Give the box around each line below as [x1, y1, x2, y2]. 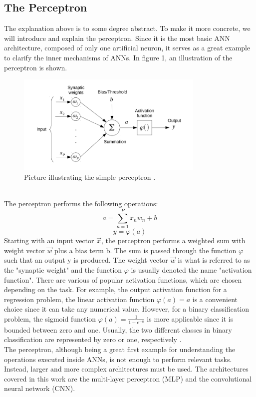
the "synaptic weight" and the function [4, 264, 122, 275]
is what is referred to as [178, 255, 250, 265]
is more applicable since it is [147, 313, 234, 324]
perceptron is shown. [4, 62, 67, 72]
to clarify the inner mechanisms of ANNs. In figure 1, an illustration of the [4, 52, 233, 62]
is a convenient [192, 294, 238, 304]
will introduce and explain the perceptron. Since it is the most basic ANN [4, 32, 230, 43]
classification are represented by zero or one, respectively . [4, 334, 182, 345]
